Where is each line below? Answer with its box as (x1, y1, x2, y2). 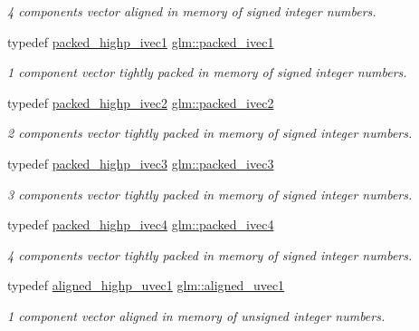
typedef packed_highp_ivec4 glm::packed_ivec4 (7, 215, 274, 234)
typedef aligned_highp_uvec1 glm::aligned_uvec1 (7, 276, 285, 295)
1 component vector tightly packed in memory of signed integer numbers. (7, 63, 407, 82)
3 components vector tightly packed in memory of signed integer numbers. (7, 184, 413, 203)
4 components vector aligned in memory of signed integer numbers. (7, 2, 376, 20)
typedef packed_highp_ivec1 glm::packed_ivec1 (7, 32, 274, 51)
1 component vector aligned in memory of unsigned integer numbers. (7, 306, 386, 325)
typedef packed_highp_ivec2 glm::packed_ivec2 (7, 92, 274, 112)
